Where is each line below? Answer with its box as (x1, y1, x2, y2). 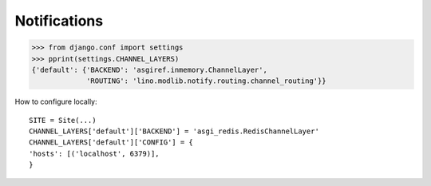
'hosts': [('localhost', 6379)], (29, 148, 160, 158)
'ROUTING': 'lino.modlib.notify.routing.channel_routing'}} (86, 77, 326, 85)
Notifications (14, 12, 104, 30)
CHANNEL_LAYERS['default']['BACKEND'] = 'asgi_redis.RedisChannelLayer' (29, 127, 319, 136)
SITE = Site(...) (29, 116, 97, 125)
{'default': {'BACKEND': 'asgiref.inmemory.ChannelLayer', (31, 65, 267, 74)
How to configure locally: (14, 97, 97, 107)
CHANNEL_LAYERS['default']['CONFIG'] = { (29, 138, 193, 147)
